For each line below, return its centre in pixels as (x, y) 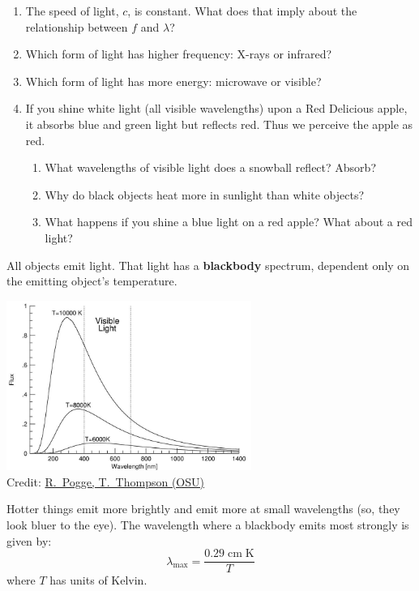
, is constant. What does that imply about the (242, 11)
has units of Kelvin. (98, 580)
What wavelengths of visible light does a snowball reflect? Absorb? (210, 167)
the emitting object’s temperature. (92, 281)
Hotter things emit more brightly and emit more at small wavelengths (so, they (203, 509)
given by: (29, 540)
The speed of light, (72, 11)
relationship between (77, 26)
